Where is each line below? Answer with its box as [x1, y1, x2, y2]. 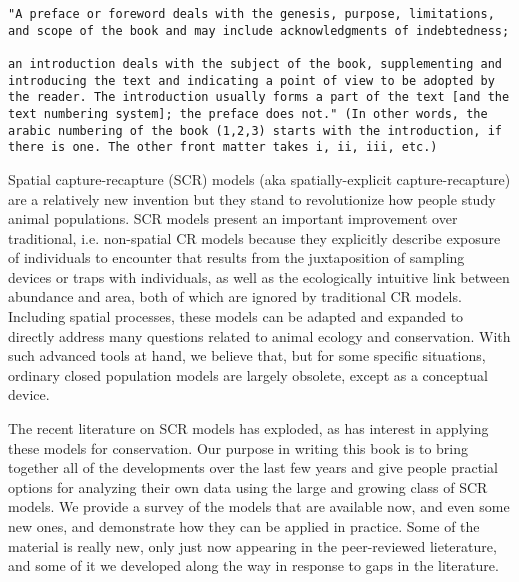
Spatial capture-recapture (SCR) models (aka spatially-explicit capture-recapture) [8, 168, 511, 189]
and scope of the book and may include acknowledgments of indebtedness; [8, 23, 510, 38]
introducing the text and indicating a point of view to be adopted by [8, 73, 495, 88]
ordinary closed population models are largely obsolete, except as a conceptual [8, 364, 488, 385]
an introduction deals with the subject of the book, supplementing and [8, 56, 502, 71]
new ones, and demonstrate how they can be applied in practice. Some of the [8, 516, 480, 536]
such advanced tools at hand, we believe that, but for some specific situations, [8, 345, 486, 366]
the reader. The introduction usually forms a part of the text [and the [8, 90, 510, 105]
